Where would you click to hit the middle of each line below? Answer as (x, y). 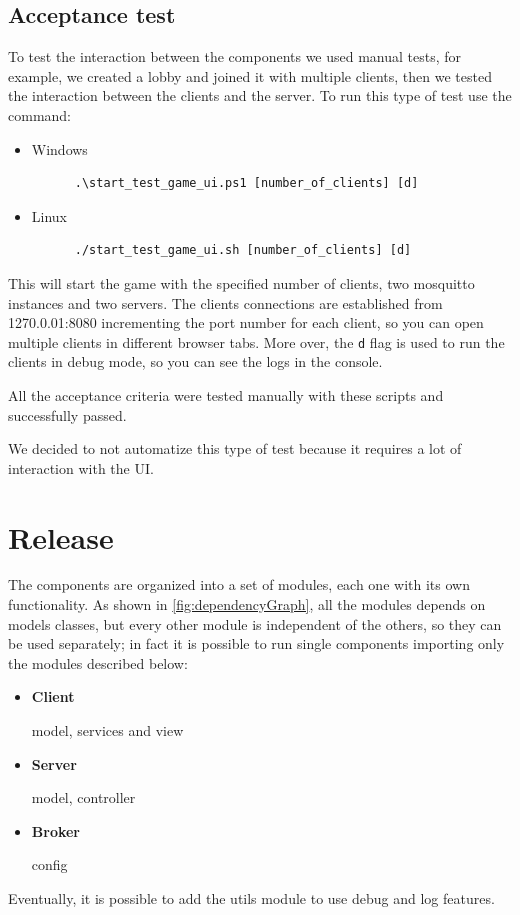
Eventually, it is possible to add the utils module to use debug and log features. (251, 898)
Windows (59, 148)
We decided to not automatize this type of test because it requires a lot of (235, 448)
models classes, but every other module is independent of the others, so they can (255, 623)
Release (61, 536)
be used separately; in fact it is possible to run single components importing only (256, 643)
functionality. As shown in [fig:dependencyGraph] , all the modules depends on (247, 604)
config (49, 864)
